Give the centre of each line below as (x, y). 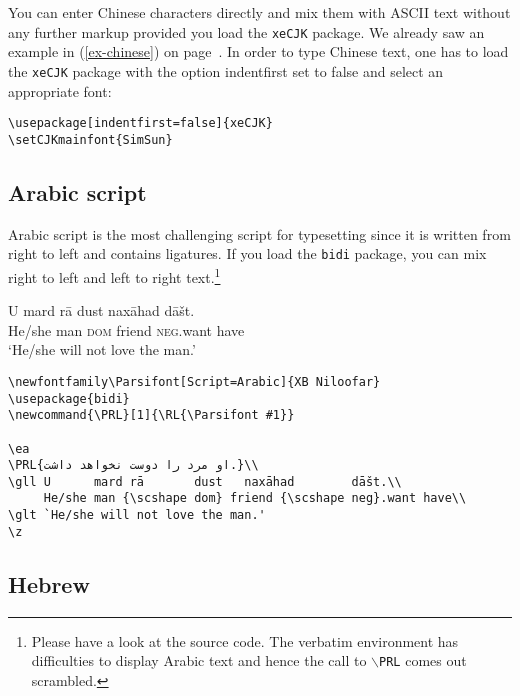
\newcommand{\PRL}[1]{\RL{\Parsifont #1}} (151, 415)
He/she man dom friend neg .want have (126, 329)
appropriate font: (60, 90)
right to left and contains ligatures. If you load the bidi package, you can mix (247, 253)
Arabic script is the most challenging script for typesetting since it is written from (259, 233)
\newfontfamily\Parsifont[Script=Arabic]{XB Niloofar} (194, 381)
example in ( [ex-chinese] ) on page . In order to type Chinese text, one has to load (258, 51)
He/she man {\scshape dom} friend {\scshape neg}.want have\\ (255, 498)
